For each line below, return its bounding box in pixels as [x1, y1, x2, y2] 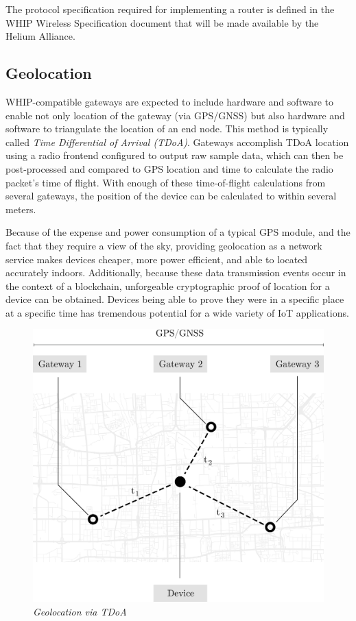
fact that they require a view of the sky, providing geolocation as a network [5, 238, 322, 252]
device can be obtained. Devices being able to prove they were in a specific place [5, 292, 344, 306]
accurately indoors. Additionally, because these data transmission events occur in [5, 265, 346, 280]
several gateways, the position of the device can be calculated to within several [5, 188, 337, 203]
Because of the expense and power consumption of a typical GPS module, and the [5, 225, 351, 239]
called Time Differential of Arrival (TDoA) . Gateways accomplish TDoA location [5, 134, 349, 149]
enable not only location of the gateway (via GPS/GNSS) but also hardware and [5, 108, 345, 122]
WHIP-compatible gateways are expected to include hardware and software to [5, 94, 334, 108]
